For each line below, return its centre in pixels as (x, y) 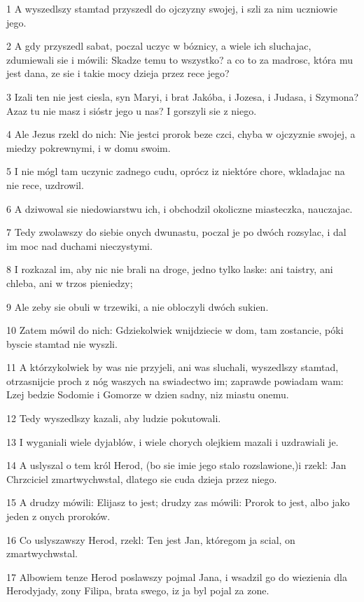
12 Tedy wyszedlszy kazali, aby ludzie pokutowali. (114, 418)
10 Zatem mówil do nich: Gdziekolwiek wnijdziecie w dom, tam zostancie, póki (175, 330)
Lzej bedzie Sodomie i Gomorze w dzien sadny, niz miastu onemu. (148, 394)
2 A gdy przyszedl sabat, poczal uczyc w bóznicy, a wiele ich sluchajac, (159, 46)
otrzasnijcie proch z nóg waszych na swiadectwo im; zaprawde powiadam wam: (175, 380)
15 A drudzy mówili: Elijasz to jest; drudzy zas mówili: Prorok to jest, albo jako (178, 502)
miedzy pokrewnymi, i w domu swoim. (89, 147)
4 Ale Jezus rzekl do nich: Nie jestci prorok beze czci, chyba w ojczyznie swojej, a (181, 134)
